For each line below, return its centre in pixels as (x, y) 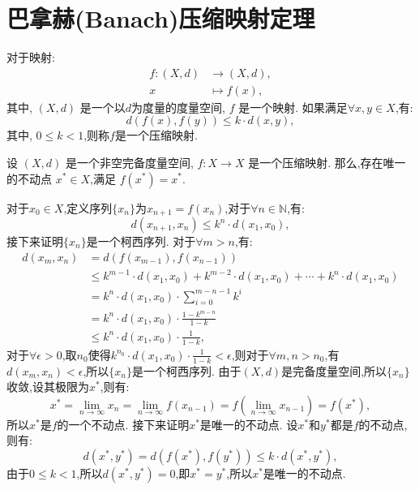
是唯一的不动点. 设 (249, 424)
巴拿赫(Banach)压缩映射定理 (161, 18)
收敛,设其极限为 (48, 387)
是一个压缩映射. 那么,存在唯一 (327, 162)
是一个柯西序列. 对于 (141, 241)
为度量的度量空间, (178, 107)
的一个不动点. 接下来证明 (123, 424)
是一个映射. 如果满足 (293, 107)
